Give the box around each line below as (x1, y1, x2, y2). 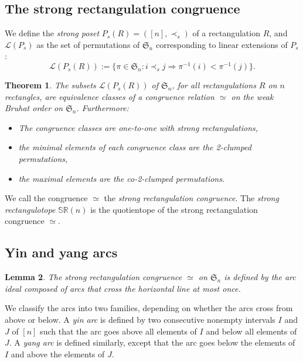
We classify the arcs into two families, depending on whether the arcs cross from (5, 302, 293, 314)
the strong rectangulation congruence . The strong (104, 192, 279, 204)
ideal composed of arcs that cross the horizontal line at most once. (5, 282, 241, 294)
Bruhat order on (5, 102, 63, 114)
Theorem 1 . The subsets (5, 79, 96, 91)
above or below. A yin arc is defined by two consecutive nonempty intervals (5, 313, 275, 325)
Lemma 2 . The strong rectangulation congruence (5, 271, 182, 283)
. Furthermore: (76, 102, 129, 114)
